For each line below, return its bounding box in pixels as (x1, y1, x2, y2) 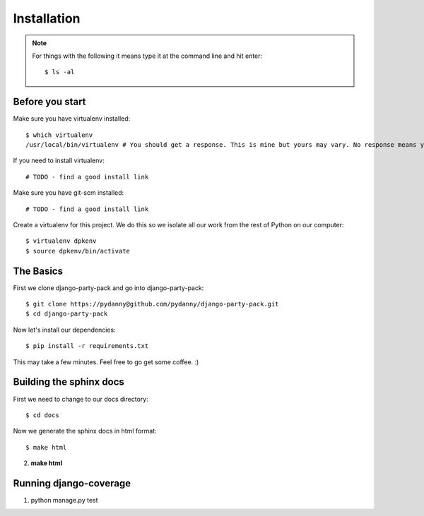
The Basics (13, 265, 64, 277)
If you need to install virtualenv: (13, 156, 105, 165)
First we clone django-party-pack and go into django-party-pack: (13, 283, 204, 292)
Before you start (13, 96, 86, 108)
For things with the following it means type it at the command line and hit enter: (32, 52, 263, 60)
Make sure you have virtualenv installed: (13, 114, 131, 123)
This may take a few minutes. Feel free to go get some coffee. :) (13, 357, 199, 366)
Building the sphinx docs (13, 376, 125, 388)
